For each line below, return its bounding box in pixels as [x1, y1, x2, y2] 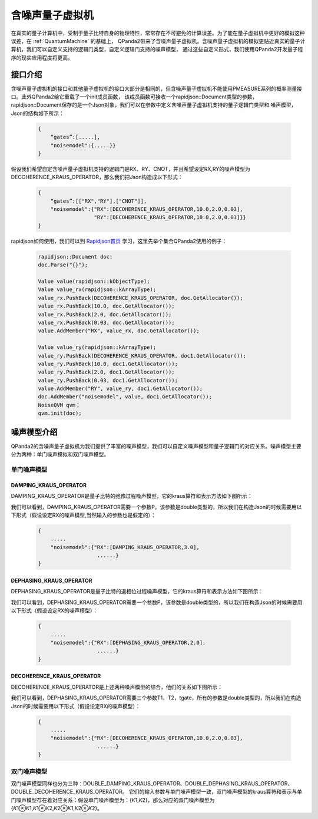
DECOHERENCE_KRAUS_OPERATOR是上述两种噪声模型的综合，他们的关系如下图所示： [11, 683, 223, 691]
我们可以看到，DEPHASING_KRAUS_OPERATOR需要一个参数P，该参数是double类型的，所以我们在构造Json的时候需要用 [11, 599, 303, 606]
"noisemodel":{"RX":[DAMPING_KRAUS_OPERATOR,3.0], [50, 544, 200, 550]
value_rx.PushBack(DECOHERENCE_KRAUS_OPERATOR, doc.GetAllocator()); [38, 295, 243, 301]
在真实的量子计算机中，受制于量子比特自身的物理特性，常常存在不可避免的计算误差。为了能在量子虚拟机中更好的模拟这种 [11, 29, 305, 37]
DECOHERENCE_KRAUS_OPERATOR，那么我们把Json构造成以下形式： [11, 174, 183, 181]
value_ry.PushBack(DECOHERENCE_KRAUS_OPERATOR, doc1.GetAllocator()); [38, 352, 247, 359]
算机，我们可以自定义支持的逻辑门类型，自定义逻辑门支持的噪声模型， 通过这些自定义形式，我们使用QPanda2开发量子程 [11, 46, 303, 53]
